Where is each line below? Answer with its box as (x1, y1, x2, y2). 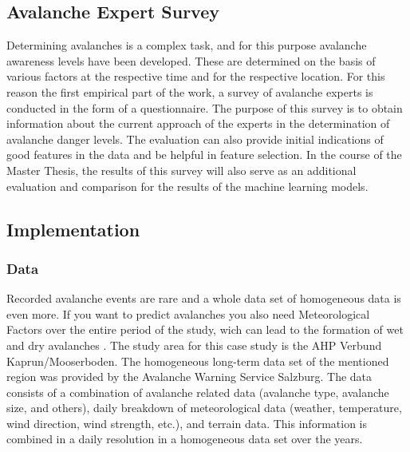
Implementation (6, 216, 140, 241)
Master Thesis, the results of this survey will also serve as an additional (6, 161, 357, 178)
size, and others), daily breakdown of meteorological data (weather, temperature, (6, 399, 402, 416)
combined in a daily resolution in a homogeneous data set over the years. (6, 430, 363, 447)
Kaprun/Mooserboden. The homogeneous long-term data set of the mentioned (6, 352, 389, 369)
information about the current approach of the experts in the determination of (6, 115, 390, 132)
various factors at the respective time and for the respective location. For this (6, 68, 385, 85)
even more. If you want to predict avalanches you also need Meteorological (6, 305, 370, 322)
